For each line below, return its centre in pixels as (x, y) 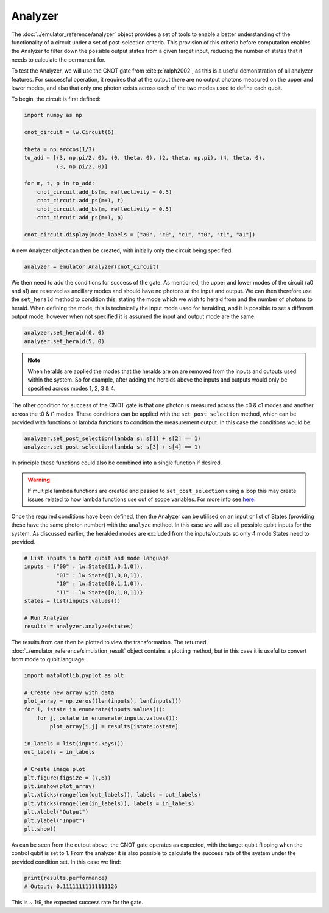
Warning (39, 480)
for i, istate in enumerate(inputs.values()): (95, 709)
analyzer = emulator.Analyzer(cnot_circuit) (92, 266)
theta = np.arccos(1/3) (60, 149)
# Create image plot (55, 769)
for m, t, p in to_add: (60, 183)
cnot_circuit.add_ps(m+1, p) (80, 217)
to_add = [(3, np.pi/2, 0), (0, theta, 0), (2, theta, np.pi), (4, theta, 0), (144, 158)
